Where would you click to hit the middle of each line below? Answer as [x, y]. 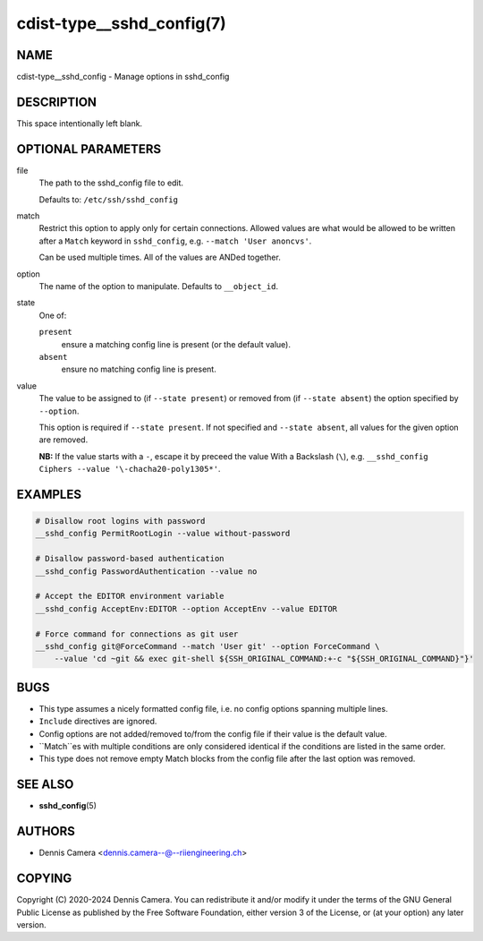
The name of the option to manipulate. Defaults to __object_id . [159, 286]
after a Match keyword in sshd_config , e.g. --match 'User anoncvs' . [175, 241]
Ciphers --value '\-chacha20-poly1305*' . [130, 469]
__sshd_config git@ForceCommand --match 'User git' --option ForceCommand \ [208, 646]
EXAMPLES [49, 494]
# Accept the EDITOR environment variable [130, 596]
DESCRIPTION [57, 102]
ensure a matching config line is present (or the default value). [176, 344]
